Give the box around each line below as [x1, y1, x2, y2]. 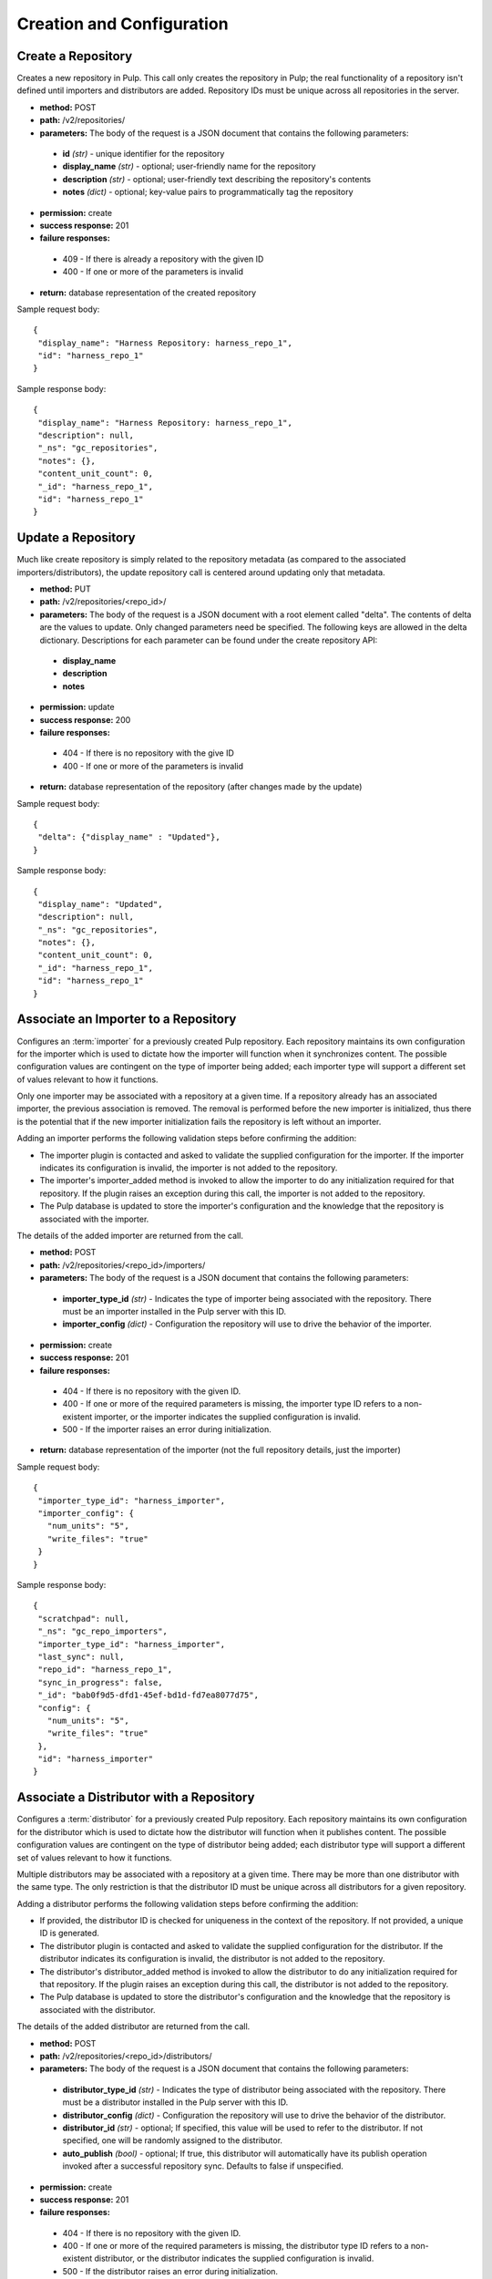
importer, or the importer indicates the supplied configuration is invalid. [94, 1411, 362, 1422]
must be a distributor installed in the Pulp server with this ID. [62, 2097, 289, 2108]
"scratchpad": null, [37, 1614, 129, 1624]
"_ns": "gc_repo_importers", [37, 1626, 169, 1636]
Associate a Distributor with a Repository [16, 1789, 255, 1805]
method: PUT [39, 583, 91, 594]
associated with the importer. [39, 1213, 149, 1224]
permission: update [39, 702, 115, 713]
